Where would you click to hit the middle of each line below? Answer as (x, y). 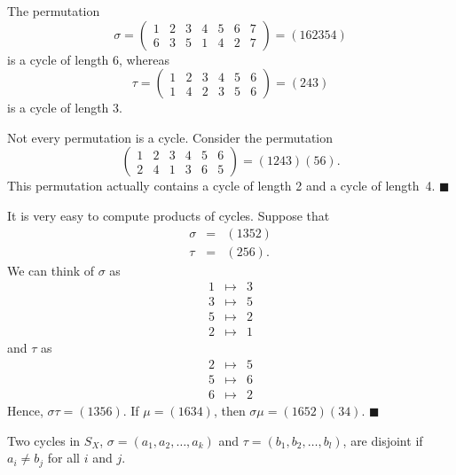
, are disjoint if (383, 440)
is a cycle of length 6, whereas (88, 59)
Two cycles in (44, 440)
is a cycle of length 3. (65, 108)
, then (229, 411)
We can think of (51, 270)
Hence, (25, 411)
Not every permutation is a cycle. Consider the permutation (170, 137)
